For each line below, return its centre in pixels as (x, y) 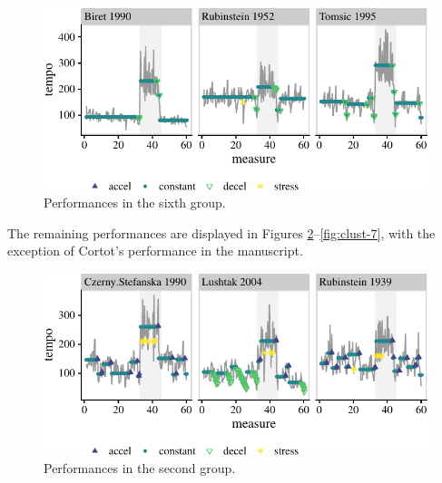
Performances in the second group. (140, 468)
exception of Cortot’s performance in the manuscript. (155, 251)
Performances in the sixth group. (135, 203)
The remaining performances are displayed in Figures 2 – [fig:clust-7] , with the (221, 232)
